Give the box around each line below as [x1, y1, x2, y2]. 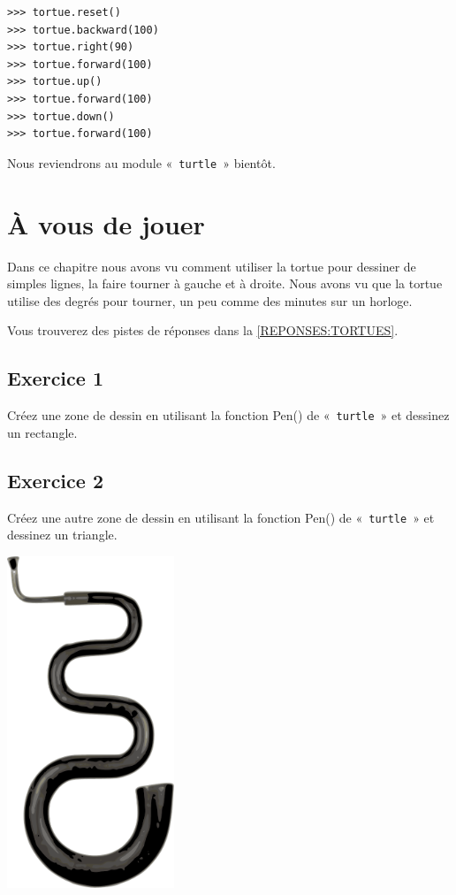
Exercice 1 [7, 364, 103, 392]
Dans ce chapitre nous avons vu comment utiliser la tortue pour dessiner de [7, 256, 416, 275]
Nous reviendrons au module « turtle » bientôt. [7, 153, 276, 172]
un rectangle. [7, 423, 78, 441]
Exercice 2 [7, 466, 103, 493]
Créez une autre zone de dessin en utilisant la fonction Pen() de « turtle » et [7, 508, 435, 526]
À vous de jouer [7, 205, 205, 241]
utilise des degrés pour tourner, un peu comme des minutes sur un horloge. [7, 291, 413, 310]
